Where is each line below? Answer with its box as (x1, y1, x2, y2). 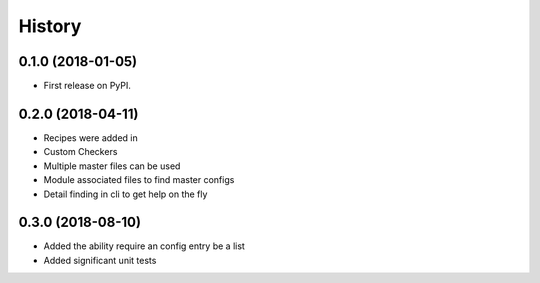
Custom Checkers (43, 146, 118, 158)
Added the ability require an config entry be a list (43, 240, 245, 252)
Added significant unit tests (43, 254, 157, 266)
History (18, 15, 82, 37)
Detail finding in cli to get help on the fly (43, 188, 208, 200)
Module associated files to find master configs (43, 174, 235, 186)
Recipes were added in (43, 131, 139, 144)
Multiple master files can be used (43, 160, 181, 172)
